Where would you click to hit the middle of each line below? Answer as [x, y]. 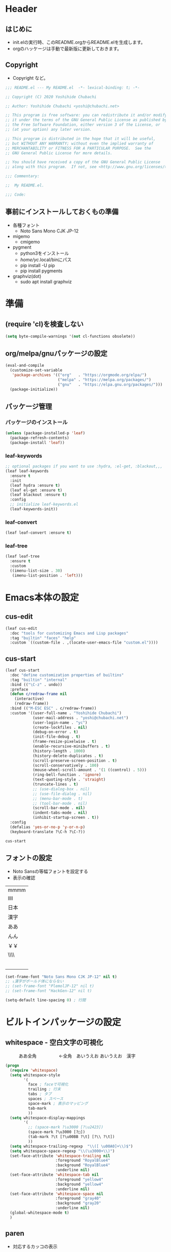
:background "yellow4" [79, 1184]
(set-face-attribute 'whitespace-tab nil [54, 1175]
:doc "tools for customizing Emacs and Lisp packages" [69, 633]
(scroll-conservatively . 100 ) [66, 765]
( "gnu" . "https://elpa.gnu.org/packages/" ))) [110, 384]
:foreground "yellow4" [79, 1179]
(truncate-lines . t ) [55, 785]
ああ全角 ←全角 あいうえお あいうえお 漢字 [77, 1056]
